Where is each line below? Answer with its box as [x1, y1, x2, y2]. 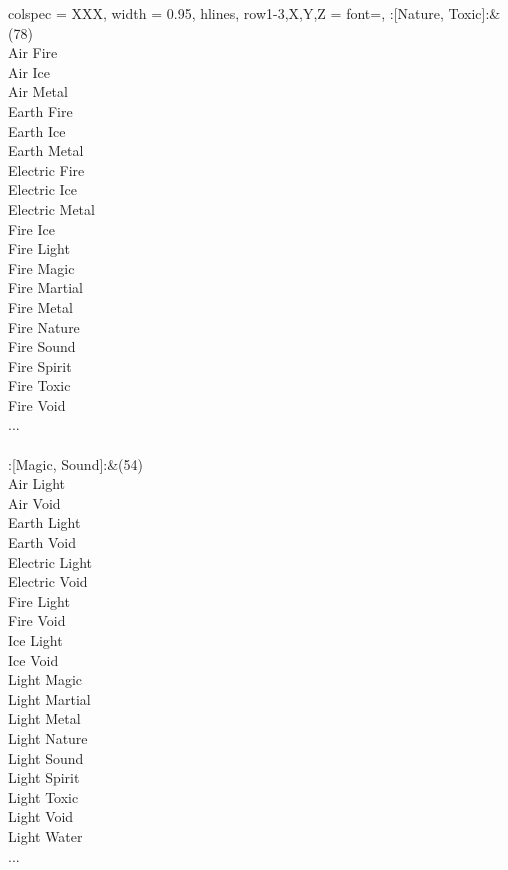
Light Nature [8, 727, 88, 748]
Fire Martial [8, 277, 83, 298]
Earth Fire [8, 100, 73, 121]
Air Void [8, 492, 61, 513]
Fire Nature [8, 316, 80, 337]
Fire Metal [8, 296, 73, 317]
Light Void [8, 806, 74, 827]
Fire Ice [8, 218, 55, 239]
